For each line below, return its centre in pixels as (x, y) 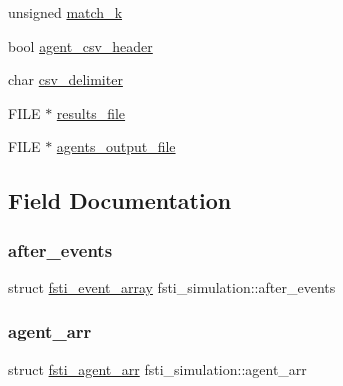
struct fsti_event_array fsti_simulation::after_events (172, 286)
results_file (91, 112)
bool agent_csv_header (80, 45)
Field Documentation (120, 200)
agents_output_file (116, 146)
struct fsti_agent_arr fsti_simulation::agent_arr (157, 368)
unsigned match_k (65, 12)
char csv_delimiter (65, 79)
